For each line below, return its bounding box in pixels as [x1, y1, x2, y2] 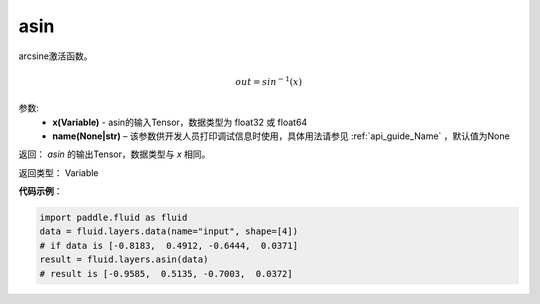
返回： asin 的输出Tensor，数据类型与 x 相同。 [18, 148, 211, 160]
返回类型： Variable [18, 166, 99, 179]
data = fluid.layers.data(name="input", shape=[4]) [39, 226, 299, 237]
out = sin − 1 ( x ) [235, 75, 303, 87]
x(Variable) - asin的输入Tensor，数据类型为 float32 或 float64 [52, 116, 308, 128]
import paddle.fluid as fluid [39, 212, 188, 224]
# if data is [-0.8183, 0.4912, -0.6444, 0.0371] [39, 240, 299, 251]
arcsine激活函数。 [18, 50, 94, 62]
